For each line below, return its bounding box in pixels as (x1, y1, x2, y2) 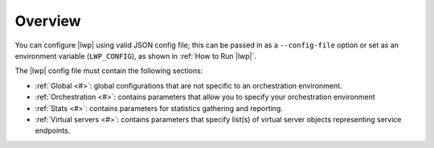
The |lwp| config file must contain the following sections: (14, 66, 203, 76)
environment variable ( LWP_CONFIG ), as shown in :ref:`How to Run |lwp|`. (14, 51, 257, 60)
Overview (14, 12, 81, 30)
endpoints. (35, 125, 71, 136)
